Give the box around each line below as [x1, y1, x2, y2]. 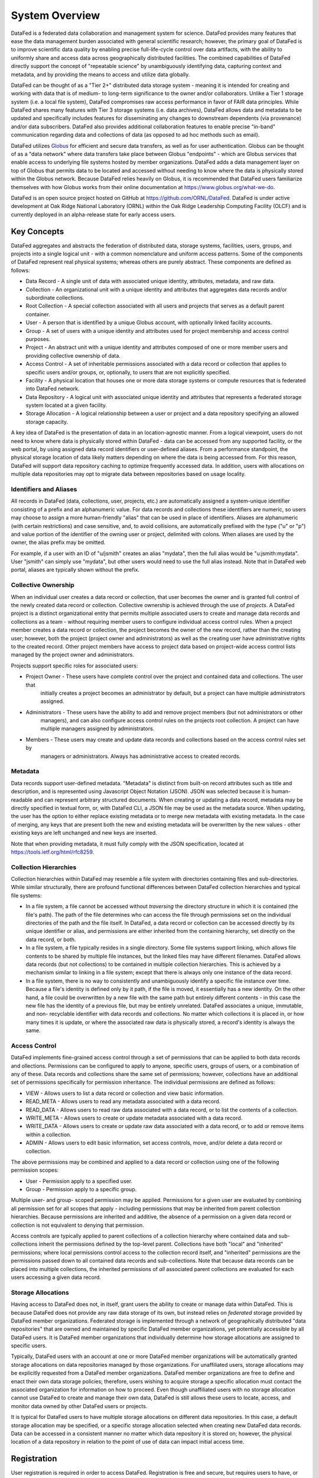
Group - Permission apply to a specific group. [25, 1186, 137, 1193]
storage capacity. [25, 418, 69, 425]
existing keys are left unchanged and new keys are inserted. [11, 829, 158, 837]
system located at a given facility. [25, 402, 108, 409]
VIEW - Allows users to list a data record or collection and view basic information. [25, 1090, 224, 1097]
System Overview [11, 9, 100, 22]
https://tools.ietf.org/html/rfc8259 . [11, 848, 95, 855]
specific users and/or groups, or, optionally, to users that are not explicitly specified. [25, 368, 230, 375]
